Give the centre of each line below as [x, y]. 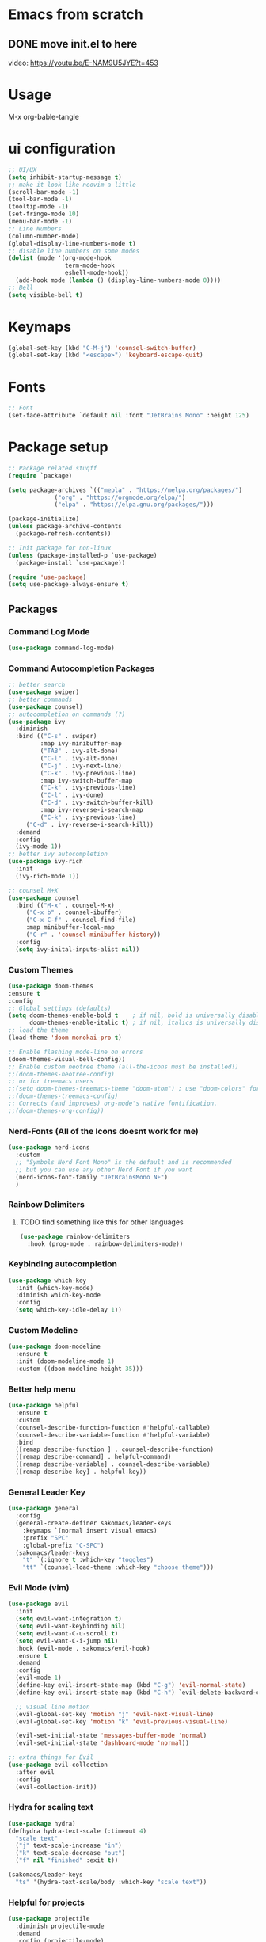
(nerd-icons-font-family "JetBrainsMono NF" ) [92, 1177]
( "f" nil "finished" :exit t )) [67, 1860]
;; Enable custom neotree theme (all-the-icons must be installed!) [123, 1067]
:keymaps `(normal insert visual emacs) [90, 1530]
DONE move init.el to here [73, 44]
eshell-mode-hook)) [97, 273]
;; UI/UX [23, 169]
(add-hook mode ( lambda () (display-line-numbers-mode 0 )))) [118, 280]
